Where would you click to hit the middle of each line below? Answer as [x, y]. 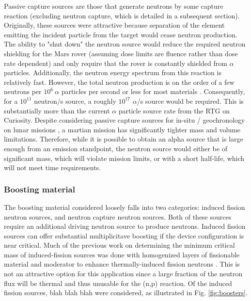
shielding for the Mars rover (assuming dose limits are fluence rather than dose [121, 53]
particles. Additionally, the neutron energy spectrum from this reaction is [113, 72]
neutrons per [23, 91]
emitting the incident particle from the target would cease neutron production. [121, 34]
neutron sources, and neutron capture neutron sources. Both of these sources [118, 216]
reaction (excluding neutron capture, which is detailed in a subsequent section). [122, 15]
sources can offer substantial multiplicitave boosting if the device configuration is [124, 235]
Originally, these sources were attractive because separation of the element [114, 25]
